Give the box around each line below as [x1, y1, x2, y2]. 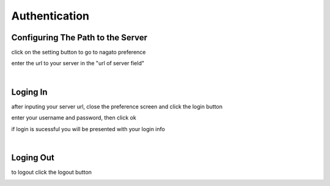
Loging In [11, 87, 48, 97]
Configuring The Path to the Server [11, 32, 148, 43]
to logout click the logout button [11, 168, 92, 176]
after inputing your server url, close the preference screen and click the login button [11, 102, 223, 110]
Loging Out [11, 152, 54, 163]
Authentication [11, 9, 90, 23]
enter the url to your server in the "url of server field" [11, 60, 145, 67]
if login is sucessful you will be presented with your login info [11, 125, 165, 132]
